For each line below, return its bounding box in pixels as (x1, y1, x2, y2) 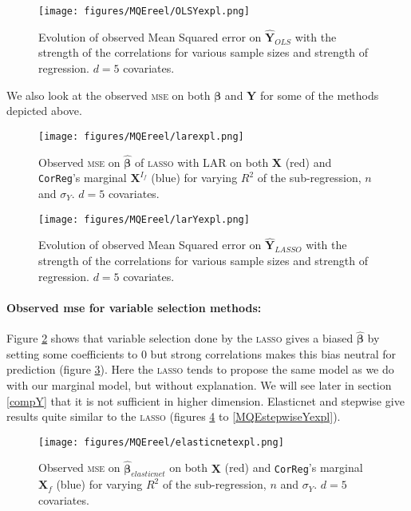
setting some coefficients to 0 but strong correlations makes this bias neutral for (6, 345, 397, 362)
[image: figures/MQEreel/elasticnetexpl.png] (38, 436, 284, 448)
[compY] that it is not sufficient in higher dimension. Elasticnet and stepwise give (6, 392, 405, 409)
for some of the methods (259, 86, 379, 103)
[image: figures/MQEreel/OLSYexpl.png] (38, 6, 250, 17)
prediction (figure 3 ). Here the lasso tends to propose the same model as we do (6, 361, 394, 378)
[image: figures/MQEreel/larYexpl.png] (38, 213, 250, 225)
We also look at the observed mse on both (6, 86, 211, 103)
